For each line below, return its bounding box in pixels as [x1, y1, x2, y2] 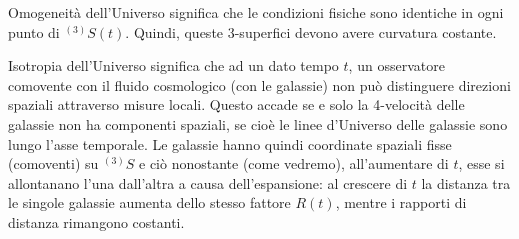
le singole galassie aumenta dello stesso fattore [8, 192, 291, 213]
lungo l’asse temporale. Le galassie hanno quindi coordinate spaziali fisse [8, 133, 452, 154]
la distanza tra [421, 172, 511, 193]
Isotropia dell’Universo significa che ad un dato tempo [8, 55, 339, 76]
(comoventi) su [8, 153, 99, 174]
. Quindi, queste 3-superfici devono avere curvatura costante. [125, 21, 497, 42]
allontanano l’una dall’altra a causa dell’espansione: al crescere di [8, 172, 408, 193]
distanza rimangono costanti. [8, 211, 185, 232]
